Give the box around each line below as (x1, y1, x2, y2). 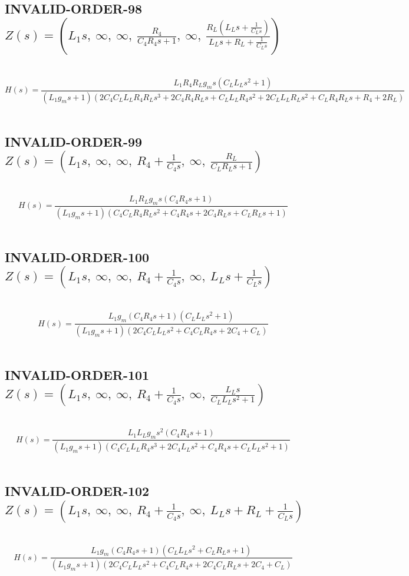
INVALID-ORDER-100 (5, 247, 150, 266)
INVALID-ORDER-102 (5, 482, 150, 500)
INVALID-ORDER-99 (5, 132, 143, 150)
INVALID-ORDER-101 (5, 365, 150, 383)
